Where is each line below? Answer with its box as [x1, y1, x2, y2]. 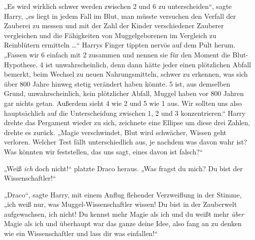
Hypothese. [4, 59, 38, 69]
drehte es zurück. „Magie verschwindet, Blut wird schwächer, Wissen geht [4, 127, 227, 137]
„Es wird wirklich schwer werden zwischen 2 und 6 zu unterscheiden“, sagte [4, 1, 232, 11]
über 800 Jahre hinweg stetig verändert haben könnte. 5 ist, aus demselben [4, 78, 230, 89]
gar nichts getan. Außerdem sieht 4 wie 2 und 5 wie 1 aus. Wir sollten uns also [4, 97, 242, 108]
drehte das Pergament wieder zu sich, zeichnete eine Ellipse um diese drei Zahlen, [4, 117, 250, 128]
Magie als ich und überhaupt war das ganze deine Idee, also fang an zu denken [4, 218, 242, 229]
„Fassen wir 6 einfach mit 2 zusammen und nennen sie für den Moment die [4, 49, 230, 59]
